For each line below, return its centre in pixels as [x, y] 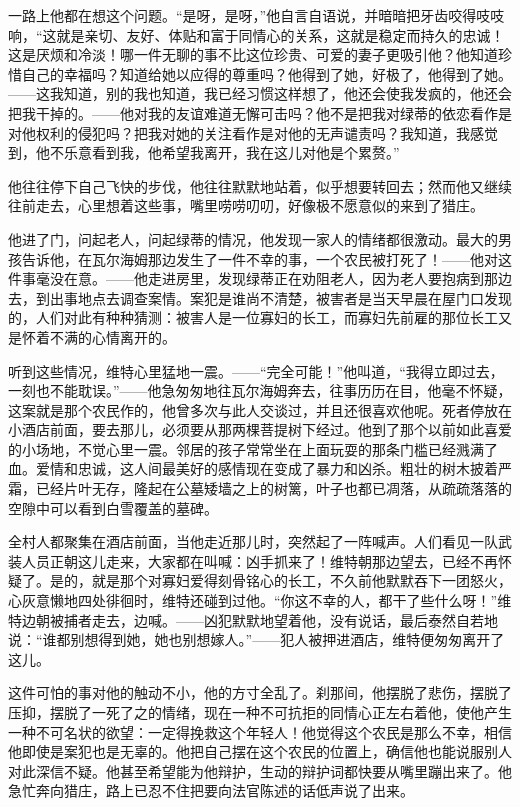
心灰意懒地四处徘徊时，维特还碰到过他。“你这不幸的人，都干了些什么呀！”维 [260, 600]
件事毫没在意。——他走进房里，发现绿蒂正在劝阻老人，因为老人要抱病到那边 [260, 278]
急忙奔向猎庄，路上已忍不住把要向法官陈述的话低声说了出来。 [211, 790]
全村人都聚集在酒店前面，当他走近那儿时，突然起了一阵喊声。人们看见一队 [253, 541]
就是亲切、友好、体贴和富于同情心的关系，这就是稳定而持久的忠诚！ [280, 34]
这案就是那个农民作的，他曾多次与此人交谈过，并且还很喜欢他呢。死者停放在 [260, 409]
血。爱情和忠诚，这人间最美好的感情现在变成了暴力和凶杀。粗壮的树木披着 [253, 468]
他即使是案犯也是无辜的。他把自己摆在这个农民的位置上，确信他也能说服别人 [260, 751]
